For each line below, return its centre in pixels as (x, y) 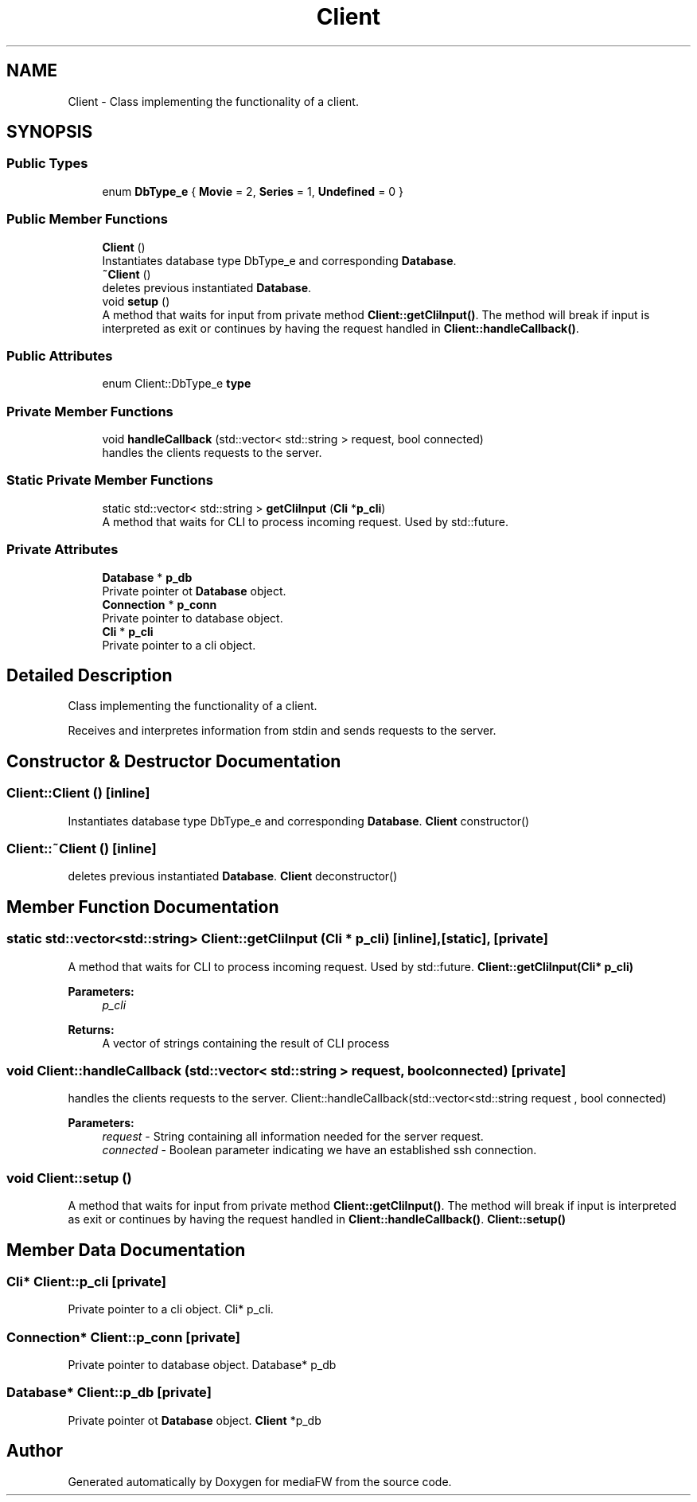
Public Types (47, 164)
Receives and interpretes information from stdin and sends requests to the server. (282, 731)
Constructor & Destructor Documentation (174, 761)
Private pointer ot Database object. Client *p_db (195, 1420)
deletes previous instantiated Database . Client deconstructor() (233, 876)
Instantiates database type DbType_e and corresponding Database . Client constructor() (299, 821)
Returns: (91, 1029)
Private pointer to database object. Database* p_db (202, 1365)
